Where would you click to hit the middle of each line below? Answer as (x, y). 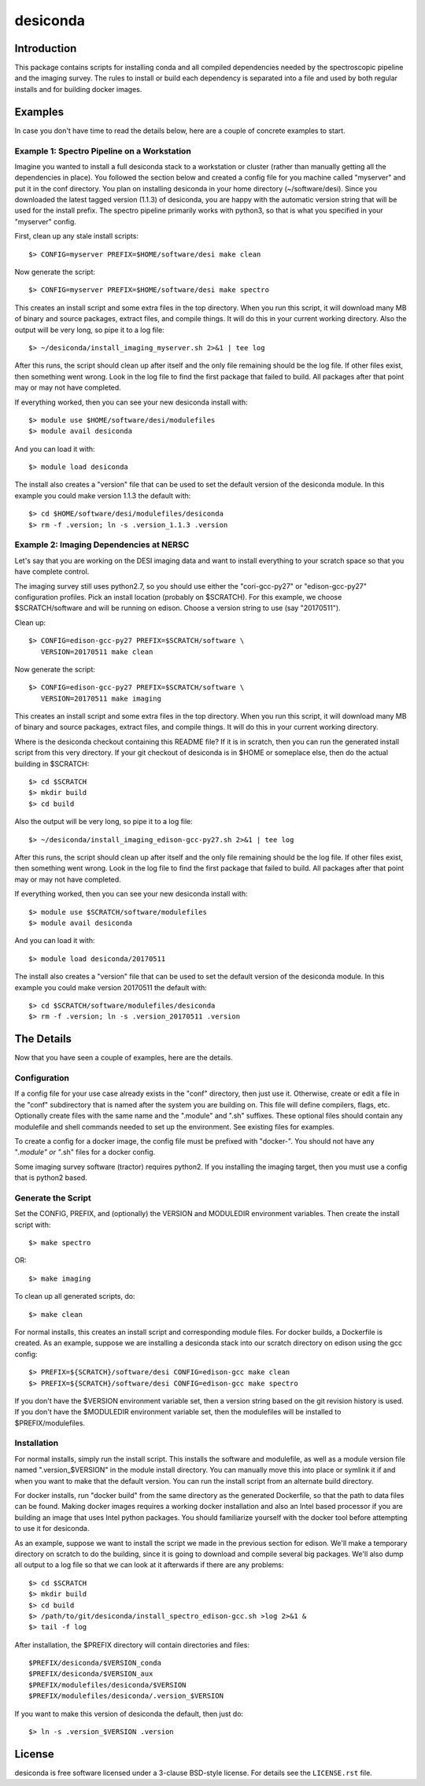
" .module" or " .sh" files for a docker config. (85, 1152)
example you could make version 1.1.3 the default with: (103, 495)
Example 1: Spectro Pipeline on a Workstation (103, 151)
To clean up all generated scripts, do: (75, 1296)
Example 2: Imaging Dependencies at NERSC (102, 545)
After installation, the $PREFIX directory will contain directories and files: (132, 1644)
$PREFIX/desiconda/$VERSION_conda (95, 1663)
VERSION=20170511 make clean (97, 652)
